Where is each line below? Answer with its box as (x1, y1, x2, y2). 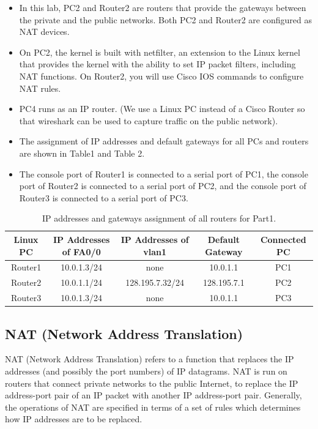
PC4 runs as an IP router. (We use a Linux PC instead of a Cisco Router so (19, 102, 305, 115)
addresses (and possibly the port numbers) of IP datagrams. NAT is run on (5, 364, 287, 377)
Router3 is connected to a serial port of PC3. (19, 191, 188, 204)
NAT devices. (19, 25, 70, 38)
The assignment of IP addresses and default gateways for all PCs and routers (19, 135, 309, 147)
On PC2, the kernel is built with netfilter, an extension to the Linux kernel (19, 45, 300, 58)
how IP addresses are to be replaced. (5, 412, 142, 425)
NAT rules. (19, 81, 61, 94)
